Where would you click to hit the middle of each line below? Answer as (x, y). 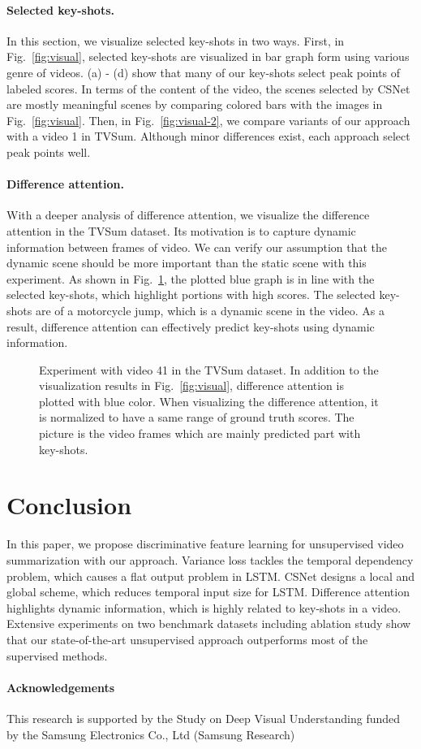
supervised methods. (57, 655)
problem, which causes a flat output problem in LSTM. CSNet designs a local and (211, 576)
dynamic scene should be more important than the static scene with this (187, 263)
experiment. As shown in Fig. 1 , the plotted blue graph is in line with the (191, 278)
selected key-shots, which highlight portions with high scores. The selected (191, 294)
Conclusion (69, 505)
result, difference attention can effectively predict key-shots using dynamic (191, 326)
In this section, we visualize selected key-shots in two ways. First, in (176, 40)
